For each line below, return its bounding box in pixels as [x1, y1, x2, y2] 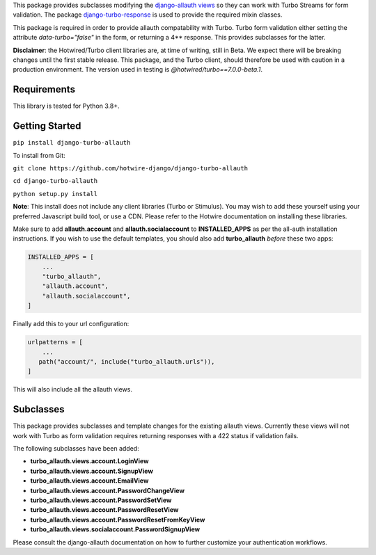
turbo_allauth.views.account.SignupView [30, 467, 153, 475]
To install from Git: [13, 151, 65, 159]
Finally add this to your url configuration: [13, 320, 130, 328]
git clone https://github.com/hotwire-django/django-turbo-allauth [13, 164, 249, 172]
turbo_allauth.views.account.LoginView [30, 457, 149, 465]
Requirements [13, 83, 76, 95]
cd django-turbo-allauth [13, 177, 97, 185]
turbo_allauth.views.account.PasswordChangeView [30, 486, 185, 494]
